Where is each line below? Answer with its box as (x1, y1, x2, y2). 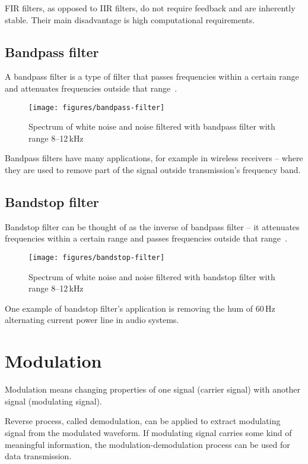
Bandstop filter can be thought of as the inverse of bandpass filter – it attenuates (5, 220, 300, 233)
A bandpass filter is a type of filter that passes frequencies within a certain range (5, 70, 299, 83)
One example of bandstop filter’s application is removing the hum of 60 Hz (5, 302, 275, 314)
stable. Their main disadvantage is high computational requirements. (5, 13, 255, 26)
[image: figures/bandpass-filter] (28, 103, 165, 112)
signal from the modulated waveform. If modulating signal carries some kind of (5, 426, 292, 438)
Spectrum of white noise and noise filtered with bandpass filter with (28, 120, 275, 133)
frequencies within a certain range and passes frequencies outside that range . (5, 232, 287, 244)
